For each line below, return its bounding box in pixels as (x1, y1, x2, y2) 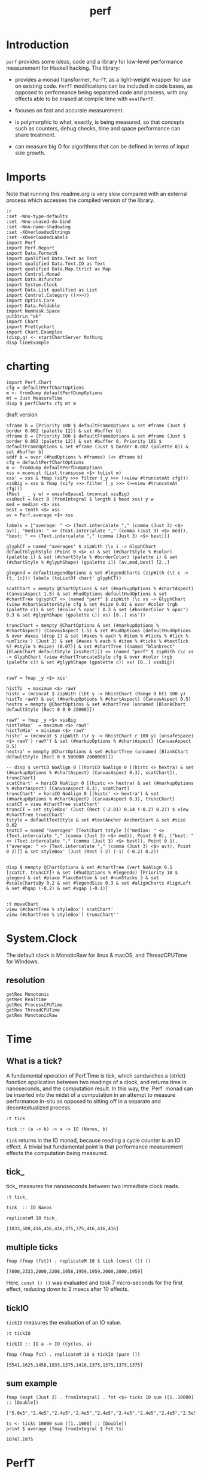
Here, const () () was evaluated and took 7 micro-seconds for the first (6, 1279, 183, 1287)
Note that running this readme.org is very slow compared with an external (6, 190, 188, 197)
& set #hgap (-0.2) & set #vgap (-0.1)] (6, 885, 109, 891)
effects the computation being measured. (6, 1149, 108, 1156)
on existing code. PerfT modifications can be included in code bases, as (14, 82, 193, 90)
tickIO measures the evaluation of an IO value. (6, 1319, 121, 1326)
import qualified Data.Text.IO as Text (6, 260, 106, 267)
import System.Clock (6, 281, 58, 288)
